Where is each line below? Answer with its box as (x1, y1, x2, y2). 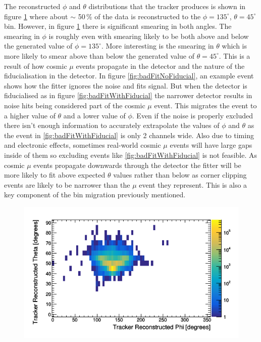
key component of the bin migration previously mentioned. (4, 189, 186, 200)
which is (222, 40, 247, 51)
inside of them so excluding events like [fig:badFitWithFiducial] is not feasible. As (4, 149, 257, 160)
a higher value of (4, 110, 56, 120)
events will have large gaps (170, 140, 252, 150)
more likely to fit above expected (4, 169, 106, 180)
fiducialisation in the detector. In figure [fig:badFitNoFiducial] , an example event (4, 70, 254, 81)
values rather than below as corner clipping (113, 169, 247, 180)
